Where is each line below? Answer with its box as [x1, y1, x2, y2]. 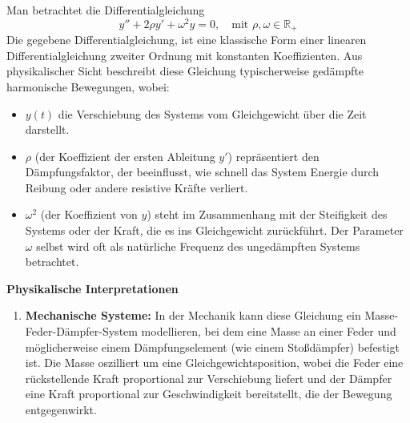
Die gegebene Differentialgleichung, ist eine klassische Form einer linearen [6, 31, 367, 48]
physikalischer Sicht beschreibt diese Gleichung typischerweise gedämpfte [6, 62, 364, 79]
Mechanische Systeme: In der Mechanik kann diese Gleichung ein [25, 307, 361, 324]
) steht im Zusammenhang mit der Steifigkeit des [147, 206, 388, 223]
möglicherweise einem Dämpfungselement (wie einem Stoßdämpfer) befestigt [25, 338, 400, 355]
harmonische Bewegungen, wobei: [6, 78, 170, 95]
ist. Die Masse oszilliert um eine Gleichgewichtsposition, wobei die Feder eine [25, 354, 404, 371]
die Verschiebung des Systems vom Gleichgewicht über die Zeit [58, 105, 367, 122]
